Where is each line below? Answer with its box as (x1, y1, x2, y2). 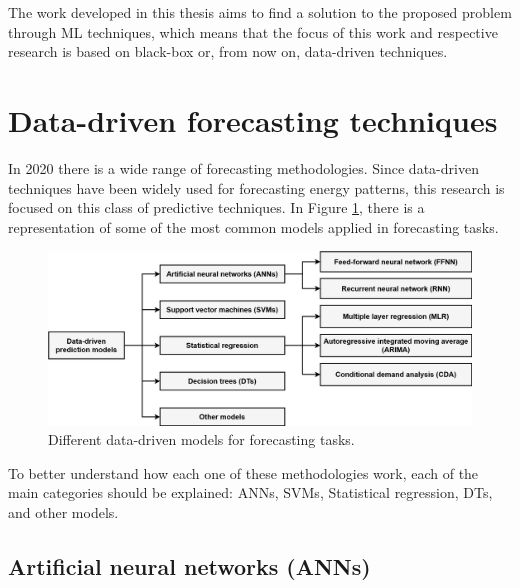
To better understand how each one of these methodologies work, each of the (8, 462, 479, 483)
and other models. (8, 501, 119, 522)
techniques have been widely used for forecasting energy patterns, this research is (8, 177, 505, 198)
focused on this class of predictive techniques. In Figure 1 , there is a (8, 197, 425, 218)
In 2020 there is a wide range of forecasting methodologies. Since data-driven (8, 157, 479, 178)
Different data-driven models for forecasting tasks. (48, 429, 355, 450)
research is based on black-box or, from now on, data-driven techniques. (8, 41, 448, 62)
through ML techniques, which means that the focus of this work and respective (8, 21, 498, 42)
